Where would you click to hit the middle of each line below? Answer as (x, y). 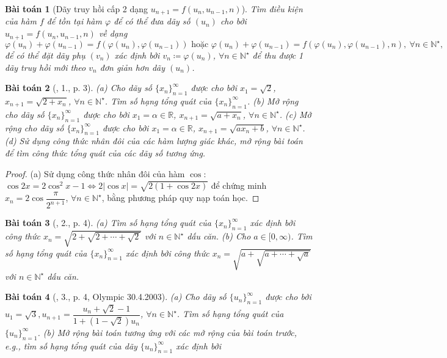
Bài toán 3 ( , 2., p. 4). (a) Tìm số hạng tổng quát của (108, 223)
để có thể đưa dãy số (152, 21)
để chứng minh (239, 185)
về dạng (113, 33)
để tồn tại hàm (74, 21)
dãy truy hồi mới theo (45, 67)
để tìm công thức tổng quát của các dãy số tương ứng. (105, 152)
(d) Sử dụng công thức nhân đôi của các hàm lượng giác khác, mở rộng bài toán (154, 141)
